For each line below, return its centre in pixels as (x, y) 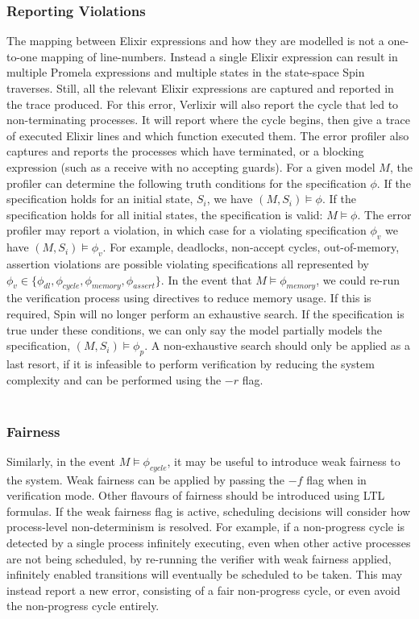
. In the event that (206, 279)
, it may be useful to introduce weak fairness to (284, 461)
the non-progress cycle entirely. (83, 606)
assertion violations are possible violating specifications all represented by (188, 263)
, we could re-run (358, 279)
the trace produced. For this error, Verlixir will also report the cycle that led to (203, 104)
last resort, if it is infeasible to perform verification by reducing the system (191, 363)
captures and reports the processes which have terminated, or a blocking (185, 151)
